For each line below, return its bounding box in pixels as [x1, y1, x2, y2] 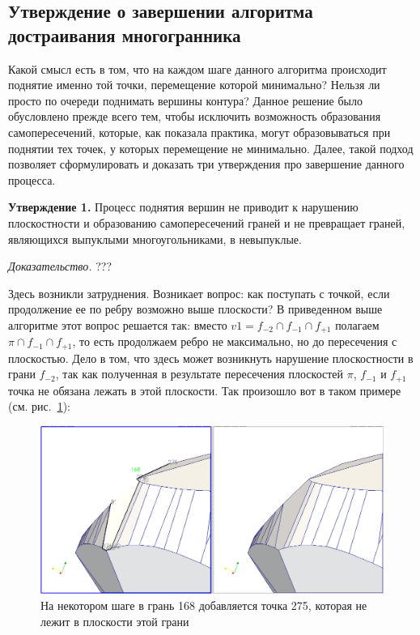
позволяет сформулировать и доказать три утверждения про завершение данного [8, 156, 405, 173]
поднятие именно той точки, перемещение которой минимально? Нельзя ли [8, 76, 380, 93]
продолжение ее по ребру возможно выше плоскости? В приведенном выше [8, 300, 383, 317]
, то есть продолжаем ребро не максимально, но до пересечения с [72, 333, 397, 350]
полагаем [335, 316, 380, 333]
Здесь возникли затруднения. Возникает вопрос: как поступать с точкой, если [8, 284, 390, 301]
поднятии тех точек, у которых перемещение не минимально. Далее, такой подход [8, 139, 414, 156]
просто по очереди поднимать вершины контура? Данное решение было [8, 92, 363, 109]
